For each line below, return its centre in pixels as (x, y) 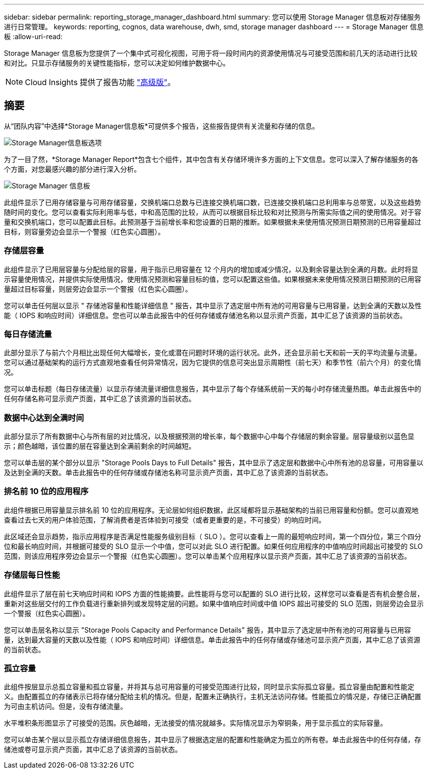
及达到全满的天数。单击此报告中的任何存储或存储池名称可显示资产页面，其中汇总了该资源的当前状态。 (168, 473)
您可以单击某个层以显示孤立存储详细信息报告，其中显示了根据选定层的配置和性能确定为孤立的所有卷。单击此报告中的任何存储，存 (213, 740)
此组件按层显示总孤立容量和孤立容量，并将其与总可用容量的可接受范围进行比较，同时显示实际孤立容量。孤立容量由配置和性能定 (209, 687)
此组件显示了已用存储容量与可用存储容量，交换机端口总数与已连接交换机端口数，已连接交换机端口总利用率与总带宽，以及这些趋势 (213, 202)
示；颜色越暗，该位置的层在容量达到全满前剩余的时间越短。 (100, 446)
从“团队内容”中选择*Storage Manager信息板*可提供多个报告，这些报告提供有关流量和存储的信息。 (161, 126)
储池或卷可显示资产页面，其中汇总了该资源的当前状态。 (93, 750)
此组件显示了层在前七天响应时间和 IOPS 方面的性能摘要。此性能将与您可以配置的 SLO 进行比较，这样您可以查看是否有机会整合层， (214, 593)
